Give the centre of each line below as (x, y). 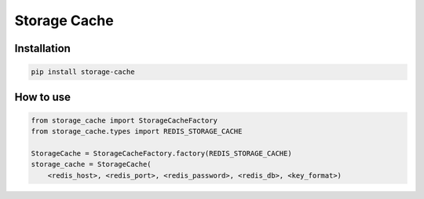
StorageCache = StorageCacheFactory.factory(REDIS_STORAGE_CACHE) (161, 153)
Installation (42, 48)
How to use (42, 97)
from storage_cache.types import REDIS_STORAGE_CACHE (137, 131)
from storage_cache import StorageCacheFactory (124, 120)
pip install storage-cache (83, 72)
